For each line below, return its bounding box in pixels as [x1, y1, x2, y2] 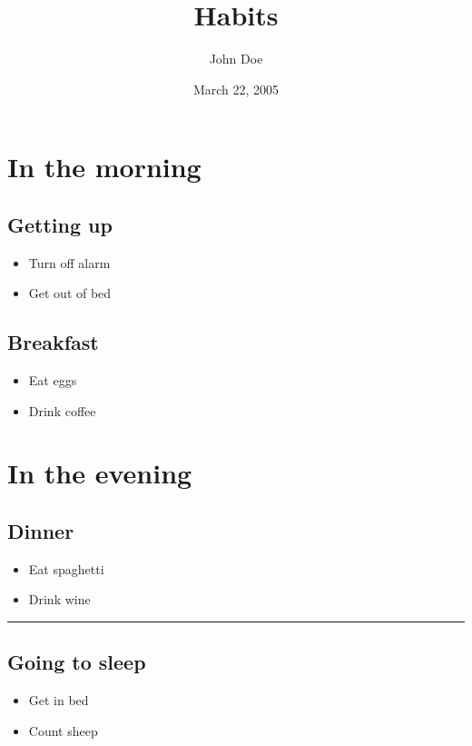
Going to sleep [7, 648, 146, 676]
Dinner [7, 517, 74, 545]
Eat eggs [28, 371, 77, 390]
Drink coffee [28, 401, 96, 420]
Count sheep [28, 721, 98, 740]
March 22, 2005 [192, 79, 280, 98]
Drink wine [28, 590, 91, 609]
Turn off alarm [28, 253, 111, 272]
